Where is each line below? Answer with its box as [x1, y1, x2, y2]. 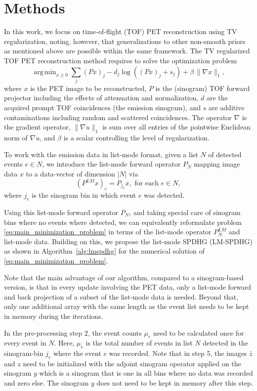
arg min [34, 68, 56, 76]
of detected [208, 149, 242, 159]
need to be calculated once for [153, 327, 244, 338]
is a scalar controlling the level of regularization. [63, 132, 210, 142]
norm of [4, 132, 28, 142]
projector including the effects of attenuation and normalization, [4, 92, 199, 103]
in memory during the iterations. [4, 310, 103, 321]
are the [207, 92, 228, 103]
